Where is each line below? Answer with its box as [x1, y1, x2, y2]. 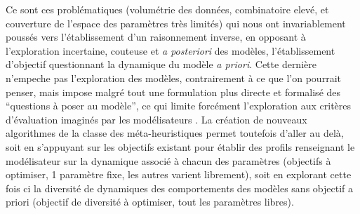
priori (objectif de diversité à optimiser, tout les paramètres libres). [6, 194, 294, 209]
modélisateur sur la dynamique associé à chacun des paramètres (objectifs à [6, 153, 331, 168]
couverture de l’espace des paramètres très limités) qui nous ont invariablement [6, 15, 346, 30]
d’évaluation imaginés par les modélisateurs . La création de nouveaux [6, 112, 307, 126]
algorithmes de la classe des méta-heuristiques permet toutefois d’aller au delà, [6, 126, 344, 140]
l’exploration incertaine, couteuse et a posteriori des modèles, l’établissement [6, 43, 335, 58]
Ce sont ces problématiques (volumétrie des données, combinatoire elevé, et [6, 2, 329, 16]
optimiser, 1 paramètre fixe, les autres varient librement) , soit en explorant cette [6, 167, 352, 182]
